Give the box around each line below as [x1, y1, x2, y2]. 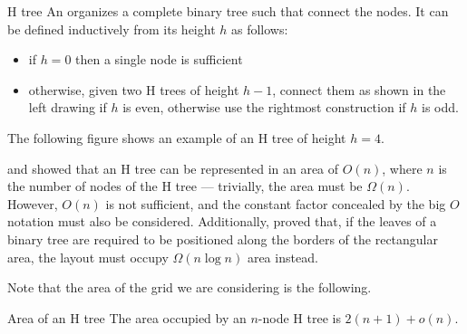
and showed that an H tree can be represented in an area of [7, 158, 339, 177]
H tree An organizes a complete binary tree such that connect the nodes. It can [7, 2, 449, 20]
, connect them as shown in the [272, 80, 446, 99]
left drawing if [28, 98, 107, 117]
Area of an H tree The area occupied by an [7, 308, 247, 327]
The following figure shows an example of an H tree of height [7, 128, 346, 147]
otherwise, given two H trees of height [28, 80, 239, 99]
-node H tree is [258, 308, 341, 327]
